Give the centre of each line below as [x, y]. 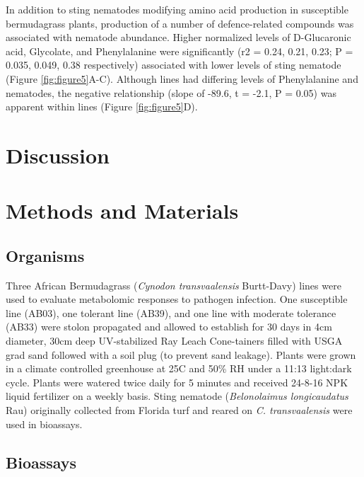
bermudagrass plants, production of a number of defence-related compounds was [180, 23]
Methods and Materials [122, 211]
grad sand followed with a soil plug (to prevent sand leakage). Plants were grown [181, 354]
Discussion [58, 155]
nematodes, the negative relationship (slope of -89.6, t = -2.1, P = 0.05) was [171, 92]
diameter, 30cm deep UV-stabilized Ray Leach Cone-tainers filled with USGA [174, 341]
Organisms [45, 255]
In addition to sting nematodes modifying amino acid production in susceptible [177, 9]
